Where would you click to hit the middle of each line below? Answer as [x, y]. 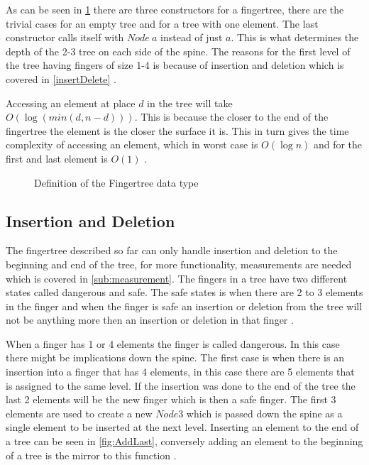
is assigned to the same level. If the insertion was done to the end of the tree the [181, 385]
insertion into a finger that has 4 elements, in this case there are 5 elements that [180, 372]
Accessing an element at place [71, 103]
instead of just [192, 37]
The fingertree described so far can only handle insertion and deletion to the [172, 250]
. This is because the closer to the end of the [231, 117]
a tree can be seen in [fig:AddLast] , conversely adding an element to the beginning [184, 441]
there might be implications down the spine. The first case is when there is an [175, 357]
